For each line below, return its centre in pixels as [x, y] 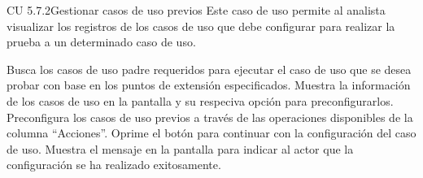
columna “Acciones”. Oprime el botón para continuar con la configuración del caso [211, 133]
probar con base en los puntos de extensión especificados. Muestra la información [209, 85]
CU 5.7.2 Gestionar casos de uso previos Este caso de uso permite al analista [196, 10]
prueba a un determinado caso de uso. [101, 42]
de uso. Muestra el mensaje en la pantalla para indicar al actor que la [180, 148]
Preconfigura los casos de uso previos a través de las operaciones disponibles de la [210, 117]
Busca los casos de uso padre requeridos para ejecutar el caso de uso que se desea [209, 69]
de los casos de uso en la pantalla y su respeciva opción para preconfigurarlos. [200, 100]
